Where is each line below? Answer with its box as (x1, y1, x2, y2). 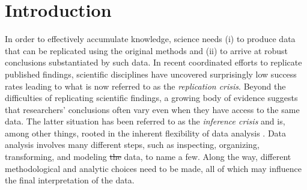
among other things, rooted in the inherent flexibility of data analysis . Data (5, 126, 287, 139)
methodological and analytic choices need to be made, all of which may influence (5, 162, 302, 174)
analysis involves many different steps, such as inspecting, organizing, (5, 138, 260, 151)
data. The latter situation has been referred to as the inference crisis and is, (5, 115, 285, 127)
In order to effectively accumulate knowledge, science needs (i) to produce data (5, 32, 296, 45)
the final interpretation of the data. (5, 174, 135, 186)
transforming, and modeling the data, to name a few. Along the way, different (5, 150, 291, 163)
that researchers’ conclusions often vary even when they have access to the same (5, 103, 300, 115)
